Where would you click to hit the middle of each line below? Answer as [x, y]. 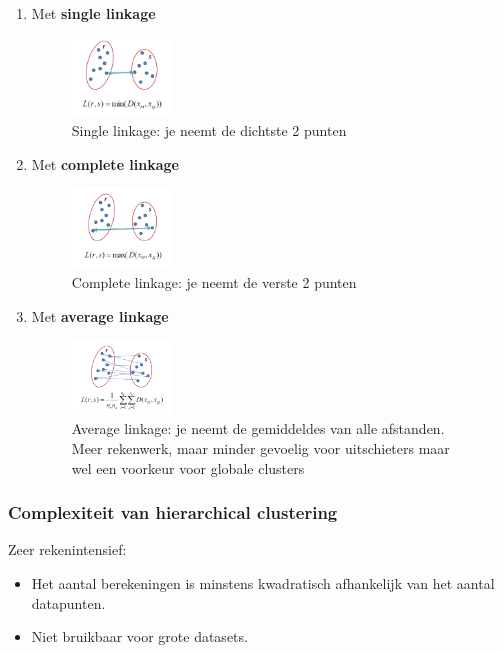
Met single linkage [93, 13]
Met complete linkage [105, 163]
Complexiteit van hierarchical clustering [173, 512]
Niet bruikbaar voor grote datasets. [139, 636]
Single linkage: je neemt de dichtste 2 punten [209, 130]
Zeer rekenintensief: [67, 549]
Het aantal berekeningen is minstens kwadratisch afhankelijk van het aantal [263, 582]
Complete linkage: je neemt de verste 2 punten [214, 282]
